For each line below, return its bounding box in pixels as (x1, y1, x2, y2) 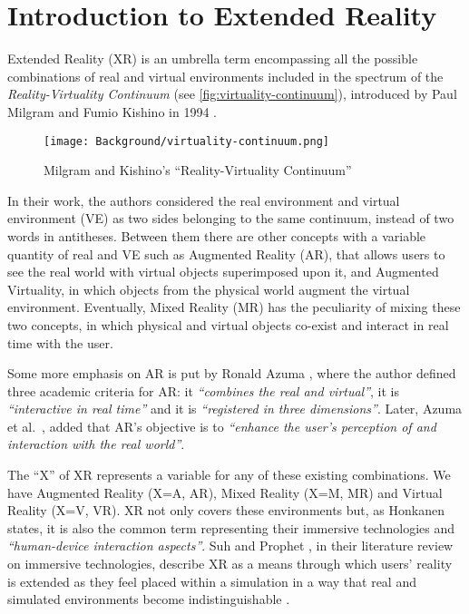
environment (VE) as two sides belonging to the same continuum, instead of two (7, 209, 454, 228)
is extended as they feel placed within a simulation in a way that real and (7, 571, 416, 590)
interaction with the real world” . (7, 434, 185, 453)
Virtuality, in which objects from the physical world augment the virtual (7, 279, 410, 298)
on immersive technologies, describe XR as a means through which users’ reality (7, 554, 453, 573)
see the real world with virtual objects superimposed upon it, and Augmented (7, 262, 439, 281)
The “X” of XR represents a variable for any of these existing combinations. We (7, 465, 451, 484)
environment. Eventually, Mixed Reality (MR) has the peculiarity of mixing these (7, 297, 461, 317)
